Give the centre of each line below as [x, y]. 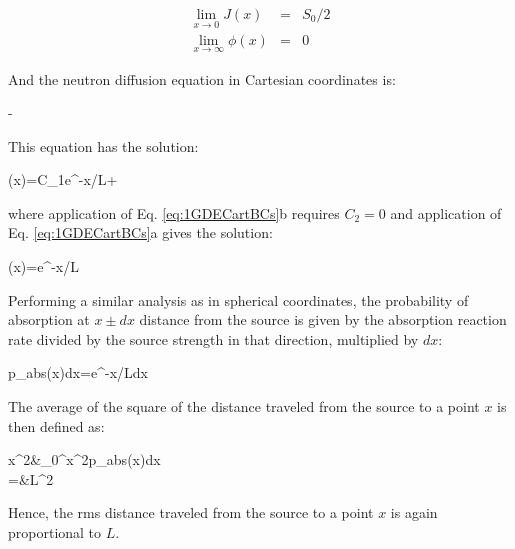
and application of [446, 212]
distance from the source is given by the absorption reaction [323, 319]
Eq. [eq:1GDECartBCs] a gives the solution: [140, 232]
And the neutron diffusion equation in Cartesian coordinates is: [202, 78]
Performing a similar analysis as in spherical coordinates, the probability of [238, 299]
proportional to [55, 532]
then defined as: [56, 425]
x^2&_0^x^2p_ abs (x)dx [84, 459]
